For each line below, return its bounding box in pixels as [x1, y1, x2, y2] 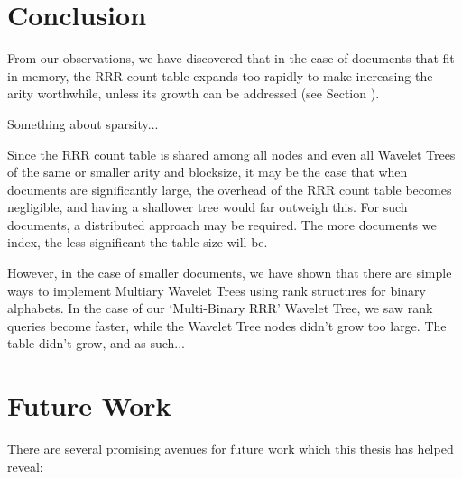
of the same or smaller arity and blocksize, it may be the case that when [7, 162, 408, 181]
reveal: [7, 456, 43, 475]
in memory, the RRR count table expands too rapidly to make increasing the [7, 66, 433, 85]
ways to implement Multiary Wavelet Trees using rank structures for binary [7, 281, 426, 299]
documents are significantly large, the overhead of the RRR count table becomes [7, 180, 452, 198]
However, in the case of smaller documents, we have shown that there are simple [7, 263, 452, 282]
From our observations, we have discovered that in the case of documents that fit [7, 49, 455, 68]
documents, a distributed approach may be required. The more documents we [7, 215, 437, 234]
